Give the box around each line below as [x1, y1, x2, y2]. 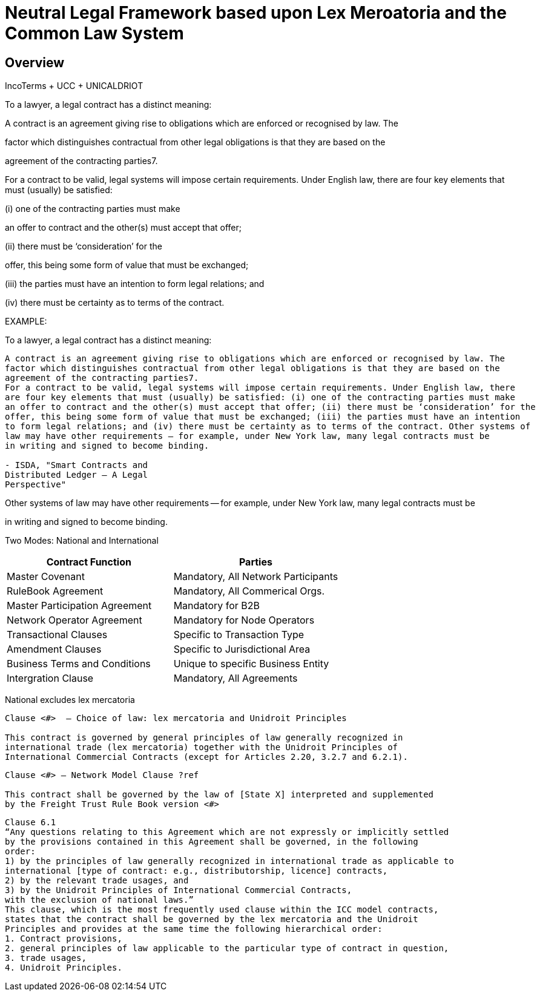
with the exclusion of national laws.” [5, 895, 194, 905]
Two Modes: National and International [5, 535, 159, 546]
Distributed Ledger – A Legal [5, 470, 148, 480]
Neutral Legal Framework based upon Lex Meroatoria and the [5, 2, 507, 23]
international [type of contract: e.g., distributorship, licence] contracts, [5, 866, 388, 876]
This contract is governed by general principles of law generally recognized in [5, 733, 403, 743]
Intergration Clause [7, 672, 94, 685]
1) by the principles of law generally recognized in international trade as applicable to [5, 856, 454, 866]
